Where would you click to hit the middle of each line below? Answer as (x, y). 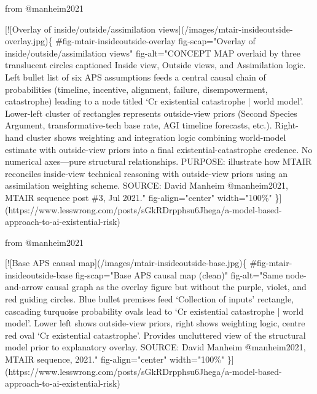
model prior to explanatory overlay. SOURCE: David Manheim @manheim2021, (155, 347)
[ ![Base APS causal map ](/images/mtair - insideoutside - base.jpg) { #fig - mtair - (149, 263)
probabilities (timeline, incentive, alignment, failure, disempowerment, (136, 89)
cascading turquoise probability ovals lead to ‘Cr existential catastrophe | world (154, 311)
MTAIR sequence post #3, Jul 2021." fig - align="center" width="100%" (139, 197)
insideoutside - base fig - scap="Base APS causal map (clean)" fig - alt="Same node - (156, 274)
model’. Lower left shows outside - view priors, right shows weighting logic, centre (155, 323)
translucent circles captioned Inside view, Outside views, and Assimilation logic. (155, 65)
